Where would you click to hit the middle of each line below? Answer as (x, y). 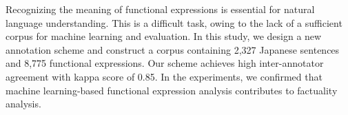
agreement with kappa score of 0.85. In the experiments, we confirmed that (164, 76)
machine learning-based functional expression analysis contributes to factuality (172, 90)
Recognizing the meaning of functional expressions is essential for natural (160, 9)
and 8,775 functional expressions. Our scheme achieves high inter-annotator (165, 63)
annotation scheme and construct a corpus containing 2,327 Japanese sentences (173, 49)
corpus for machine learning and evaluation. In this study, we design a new (164, 36)
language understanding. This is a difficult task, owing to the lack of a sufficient (174, 22)
